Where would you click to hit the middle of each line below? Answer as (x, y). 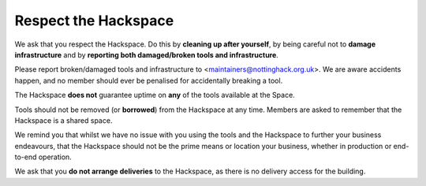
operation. (55, 157)
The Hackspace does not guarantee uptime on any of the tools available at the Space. (155, 95)
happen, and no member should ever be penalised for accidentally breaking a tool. (149, 80)
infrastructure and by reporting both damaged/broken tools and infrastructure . (147, 54)
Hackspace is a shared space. (64, 120)
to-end (26, 157)
